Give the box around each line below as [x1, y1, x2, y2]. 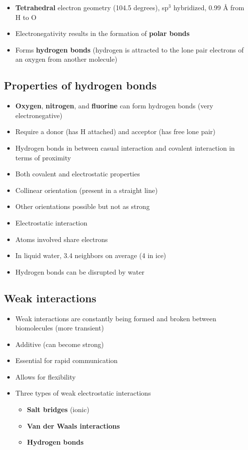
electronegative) [15, 110, 63, 120]
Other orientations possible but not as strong [15, 201, 150, 211]
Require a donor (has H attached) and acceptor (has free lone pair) [15, 126, 216, 137]
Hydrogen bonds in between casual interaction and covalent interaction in [15, 142, 235, 153]
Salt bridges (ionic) [27, 404, 89, 415]
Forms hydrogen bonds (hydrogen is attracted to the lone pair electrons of [15, 44, 244, 54]
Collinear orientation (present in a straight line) [15, 185, 158, 195]
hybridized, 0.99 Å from [173, 2, 245, 12]
